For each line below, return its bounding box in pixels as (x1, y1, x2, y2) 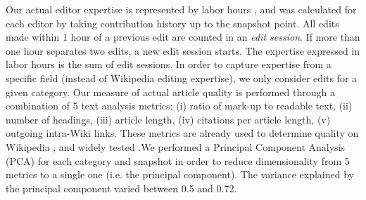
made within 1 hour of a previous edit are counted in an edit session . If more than (6, 29, 360, 44)
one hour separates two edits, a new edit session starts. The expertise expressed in (6, 43, 360, 58)
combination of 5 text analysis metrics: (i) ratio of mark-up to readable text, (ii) (6, 98, 353, 113)
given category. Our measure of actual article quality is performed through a (6, 84, 335, 99)
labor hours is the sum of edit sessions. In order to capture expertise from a (6, 57, 332, 72)
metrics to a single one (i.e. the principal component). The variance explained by (6, 167, 354, 182)
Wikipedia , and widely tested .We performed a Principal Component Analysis (6, 139, 346, 154)
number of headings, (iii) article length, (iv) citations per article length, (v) (6, 112, 331, 126)
